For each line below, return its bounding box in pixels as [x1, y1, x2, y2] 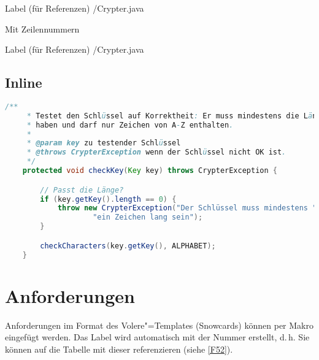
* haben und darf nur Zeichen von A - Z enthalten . [26, 120, 234, 129]
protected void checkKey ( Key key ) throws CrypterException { [22, 166, 277, 175]
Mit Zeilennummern [5, 22, 80, 35]
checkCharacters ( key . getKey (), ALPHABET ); [40, 241, 216, 250]
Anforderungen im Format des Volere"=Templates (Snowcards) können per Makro [5, 318, 313, 331]
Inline [5, 73, 42, 92]
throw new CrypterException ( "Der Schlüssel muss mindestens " [57, 204, 317, 213]
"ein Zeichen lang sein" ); [93, 213, 203, 222]
